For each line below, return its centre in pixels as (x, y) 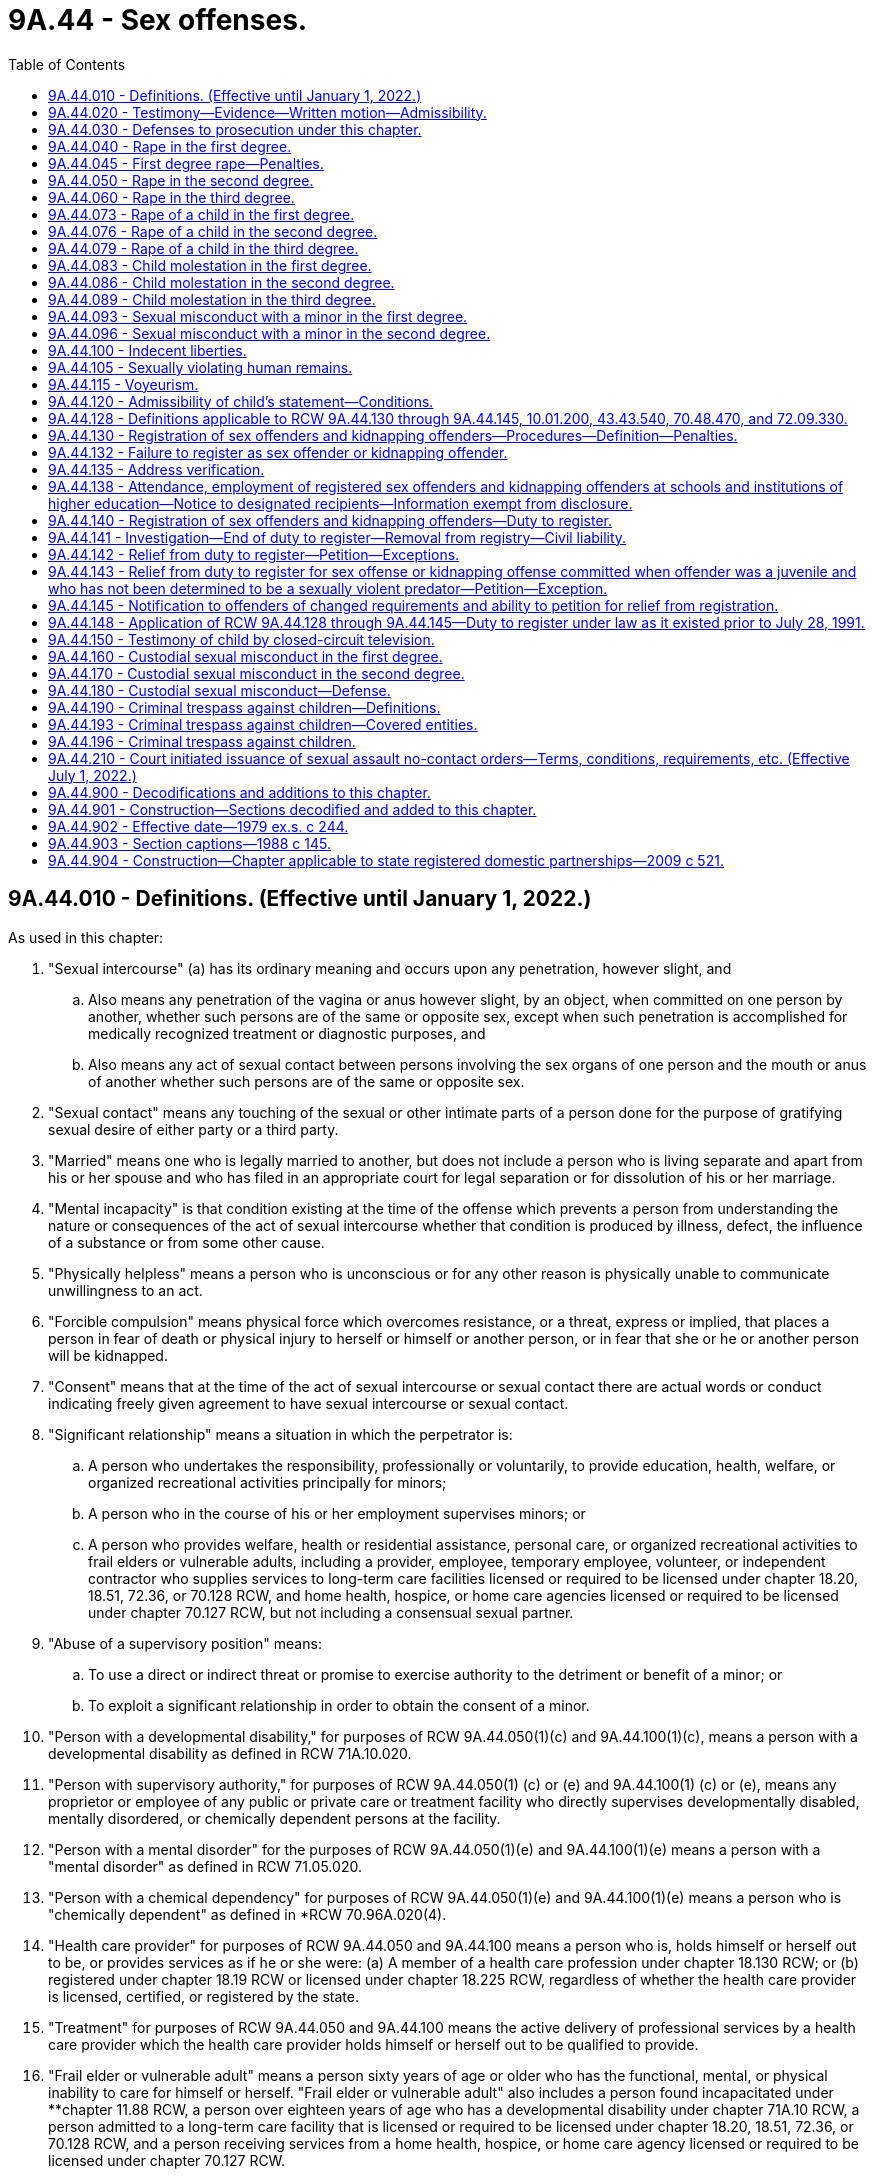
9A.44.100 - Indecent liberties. (147, 350)
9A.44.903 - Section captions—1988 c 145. (189, 843)
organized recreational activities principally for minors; (267, 1482)
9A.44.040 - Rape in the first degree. (170, 146)
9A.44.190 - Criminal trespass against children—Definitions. (244, 707)
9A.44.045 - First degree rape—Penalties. (186, 163)
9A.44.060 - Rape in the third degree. (171, 197)
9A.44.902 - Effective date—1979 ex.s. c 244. (198, 826)
